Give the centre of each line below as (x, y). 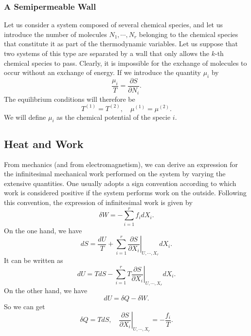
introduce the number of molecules (55, 34)
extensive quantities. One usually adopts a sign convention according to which (120, 183)
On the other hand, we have (46, 290)
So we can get (25, 306)
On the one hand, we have (43, 230)
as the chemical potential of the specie (114, 117)
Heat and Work (44, 143)
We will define (25, 117)
